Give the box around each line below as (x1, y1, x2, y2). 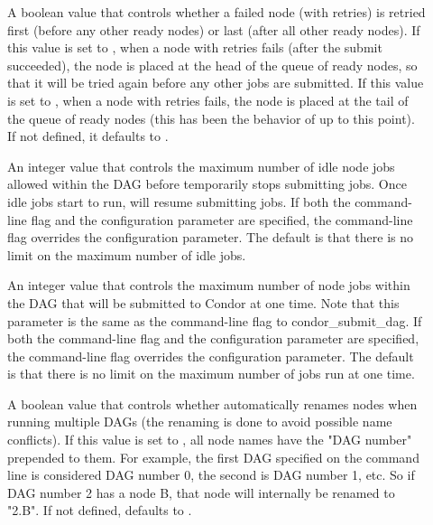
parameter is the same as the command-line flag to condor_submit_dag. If (7, 311, 422, 330)
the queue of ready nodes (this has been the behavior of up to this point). (7, 108, 415, 127)
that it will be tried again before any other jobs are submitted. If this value (7, 73, 424, 92)
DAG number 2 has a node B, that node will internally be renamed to (7, 483, 395, 502)
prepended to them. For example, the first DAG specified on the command (7, 447, 419, 466)
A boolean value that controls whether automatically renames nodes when (7, 394, 418, 413)
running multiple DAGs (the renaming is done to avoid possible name (7, 412, 392, 431)
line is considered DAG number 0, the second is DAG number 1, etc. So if (7, 465, 415, 484)
